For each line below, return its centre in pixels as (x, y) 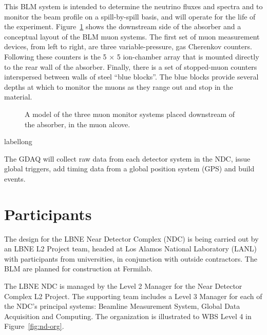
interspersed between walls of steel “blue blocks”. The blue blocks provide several (131, 77)
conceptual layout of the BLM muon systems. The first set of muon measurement (132, 36)
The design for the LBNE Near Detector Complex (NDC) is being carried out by (131, 238)
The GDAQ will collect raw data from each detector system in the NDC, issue (127, 158)
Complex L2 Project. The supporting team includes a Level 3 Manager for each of (133, 296)
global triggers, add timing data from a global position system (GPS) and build (129, 169)
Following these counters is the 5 (55, 56)
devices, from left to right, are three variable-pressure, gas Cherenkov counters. (128, 46)
